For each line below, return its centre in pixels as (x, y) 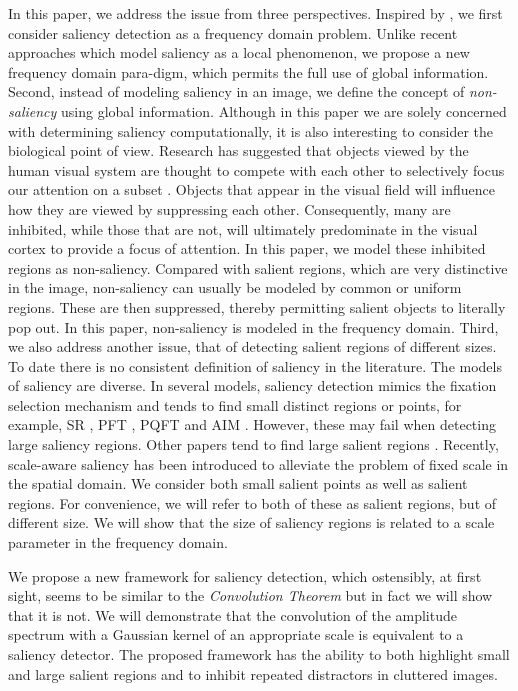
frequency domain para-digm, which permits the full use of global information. (248, 71)
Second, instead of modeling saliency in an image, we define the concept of (236, 91)
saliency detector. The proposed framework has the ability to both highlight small (259, 654)
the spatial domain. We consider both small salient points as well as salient (238, 483)
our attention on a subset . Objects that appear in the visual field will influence (251, 189)
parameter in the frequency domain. (118, 542)
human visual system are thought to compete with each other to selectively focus (256, 169)
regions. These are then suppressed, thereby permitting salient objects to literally (257, 306)
